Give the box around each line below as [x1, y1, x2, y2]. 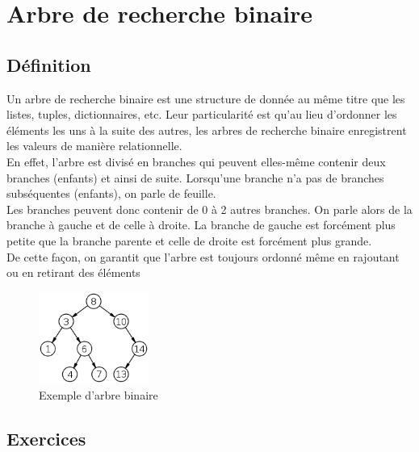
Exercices [6, 425, 86, 450]
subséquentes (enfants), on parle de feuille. [6, 185, 216, 202]
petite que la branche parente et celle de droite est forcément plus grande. [6, 232, 372, 249]
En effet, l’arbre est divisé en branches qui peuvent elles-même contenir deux [6, 153, 386, 169]
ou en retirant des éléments [6, 264, 140, 281]
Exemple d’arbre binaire [39, 386, 158, 403]
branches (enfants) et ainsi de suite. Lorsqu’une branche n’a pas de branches [6, 169, 384, 186]
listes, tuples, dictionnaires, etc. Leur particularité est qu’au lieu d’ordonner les [6, 106, 397, 123]
